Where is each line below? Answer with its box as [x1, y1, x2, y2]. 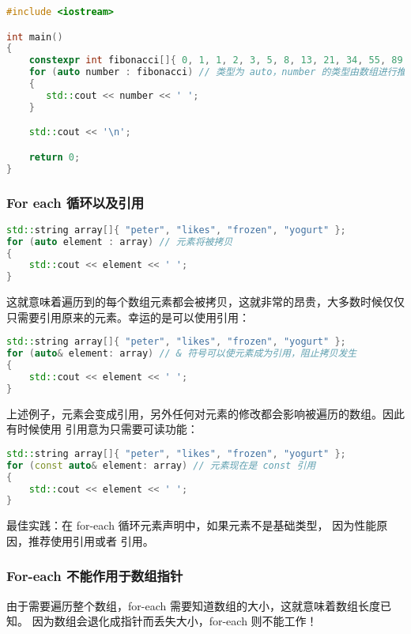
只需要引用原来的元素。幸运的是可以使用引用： [6, 308, 250, 325]
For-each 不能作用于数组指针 [6, 566, 183, 586]
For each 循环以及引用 [6, 192, 145, 212]
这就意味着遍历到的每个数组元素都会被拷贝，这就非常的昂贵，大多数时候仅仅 [6, 293, 405, 310]
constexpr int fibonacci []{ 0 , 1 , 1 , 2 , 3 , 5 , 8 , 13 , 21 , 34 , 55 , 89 [28, 55, 403, 66]
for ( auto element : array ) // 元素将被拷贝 [6, 236, 233, 247]
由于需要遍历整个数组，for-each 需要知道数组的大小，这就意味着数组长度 [6, 597, 380, 613]
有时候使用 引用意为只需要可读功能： [6, 421, 198, 437]
